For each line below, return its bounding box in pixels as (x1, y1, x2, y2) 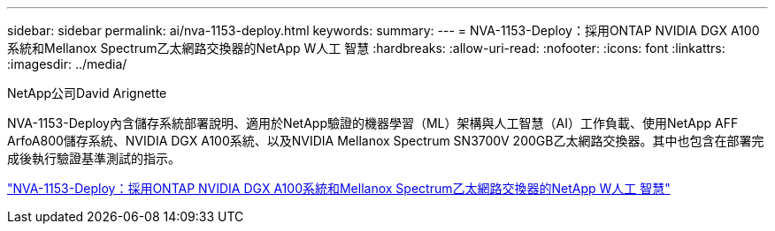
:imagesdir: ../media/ (7, 56, 127, 71)
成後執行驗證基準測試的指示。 (7, 151, 180, 166)
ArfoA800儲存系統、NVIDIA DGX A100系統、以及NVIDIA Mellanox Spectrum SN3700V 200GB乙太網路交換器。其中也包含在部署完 (7, 133, 764, 148)
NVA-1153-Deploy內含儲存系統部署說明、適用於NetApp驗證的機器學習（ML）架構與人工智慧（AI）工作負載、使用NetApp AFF (7, 115, 739, 130)
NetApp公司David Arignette (7, 86, 167, 101)
